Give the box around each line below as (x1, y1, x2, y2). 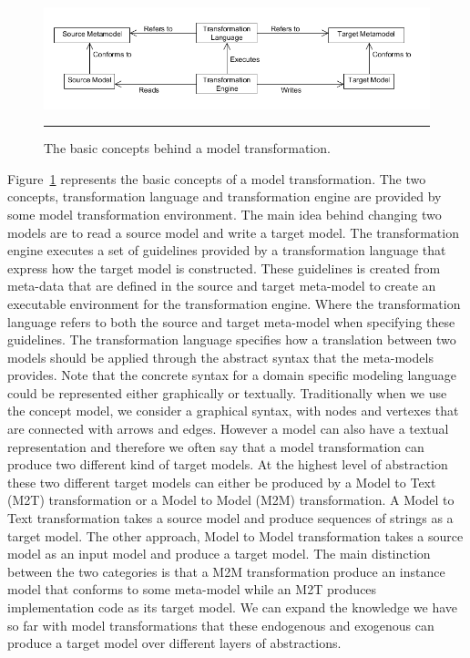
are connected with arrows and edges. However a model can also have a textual (7, 419, 449, 438)
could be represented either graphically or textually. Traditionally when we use (7, 383, 447, 402)
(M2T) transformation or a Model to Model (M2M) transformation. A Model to (7, 490, 455, 509)
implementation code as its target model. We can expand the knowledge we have (7, 598, 458, 617)
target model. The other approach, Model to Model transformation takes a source (7, 526, 464, 545)
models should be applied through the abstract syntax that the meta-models (7, 347, 434, 366)
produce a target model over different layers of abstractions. (7, 633, 342, 653)
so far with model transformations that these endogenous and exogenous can (7, 615, 434, 634)
